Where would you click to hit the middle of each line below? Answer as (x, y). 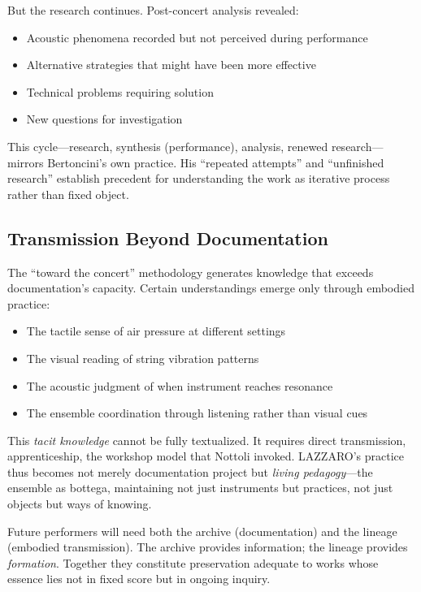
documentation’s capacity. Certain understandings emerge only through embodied (211, 288)
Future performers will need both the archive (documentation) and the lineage (202, 531)
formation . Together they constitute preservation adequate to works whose (193, 562)
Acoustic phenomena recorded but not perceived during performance (197, 37)
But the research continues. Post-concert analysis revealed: (153, 10)
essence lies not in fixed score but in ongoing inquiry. (139, 579)
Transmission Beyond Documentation (168, 238)
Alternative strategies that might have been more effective (171, 65)
